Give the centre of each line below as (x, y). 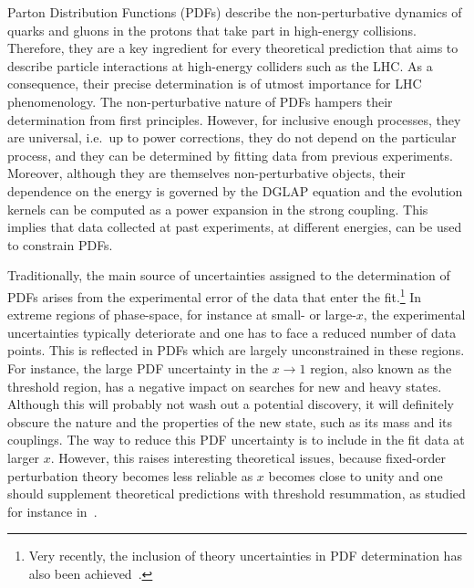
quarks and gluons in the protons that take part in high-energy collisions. (212, 30)
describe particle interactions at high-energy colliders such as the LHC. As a (220, 65)
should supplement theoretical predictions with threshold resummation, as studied (237, 493)
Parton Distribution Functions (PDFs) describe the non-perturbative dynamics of (235, 12)
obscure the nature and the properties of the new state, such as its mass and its (230, 421)
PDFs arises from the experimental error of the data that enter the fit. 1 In (215, 295)
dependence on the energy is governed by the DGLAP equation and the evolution (235, 190)
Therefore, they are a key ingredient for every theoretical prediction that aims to (233, 48)
